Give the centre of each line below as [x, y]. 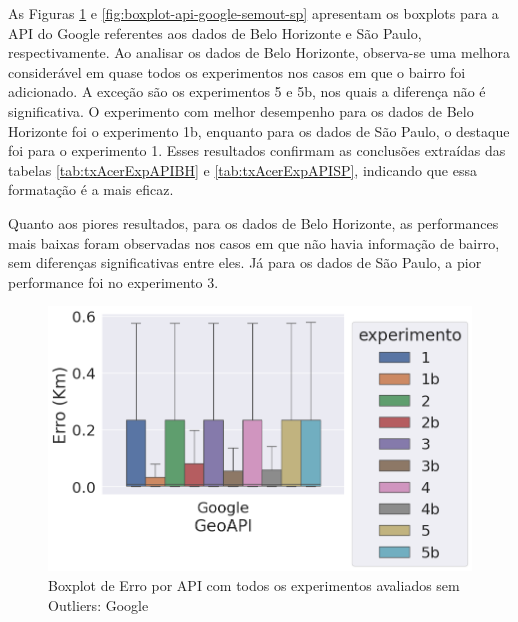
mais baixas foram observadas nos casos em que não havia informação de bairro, [254, 242]
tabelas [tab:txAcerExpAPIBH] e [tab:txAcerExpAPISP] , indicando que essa [242, 169]
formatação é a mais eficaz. [91, 189]
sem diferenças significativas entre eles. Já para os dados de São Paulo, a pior [245, 262]
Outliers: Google [98, 604]
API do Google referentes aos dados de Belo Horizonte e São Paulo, [215, 32]
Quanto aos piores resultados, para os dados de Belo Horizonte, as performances [253, 222]
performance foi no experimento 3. [113, 281]
